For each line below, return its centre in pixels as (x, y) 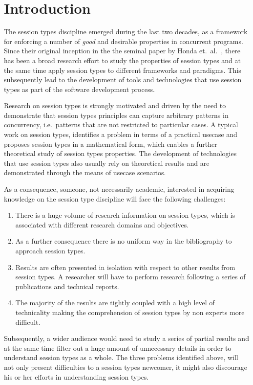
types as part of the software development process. (79, 89)
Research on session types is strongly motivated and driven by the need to (115, 105)
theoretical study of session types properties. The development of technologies (120, 153)
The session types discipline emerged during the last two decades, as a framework (126, 32)
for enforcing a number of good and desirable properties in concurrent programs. (124, 41)
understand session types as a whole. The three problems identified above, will (121, 357)
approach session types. (50, 250)
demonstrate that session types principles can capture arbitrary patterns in (116, 115)
